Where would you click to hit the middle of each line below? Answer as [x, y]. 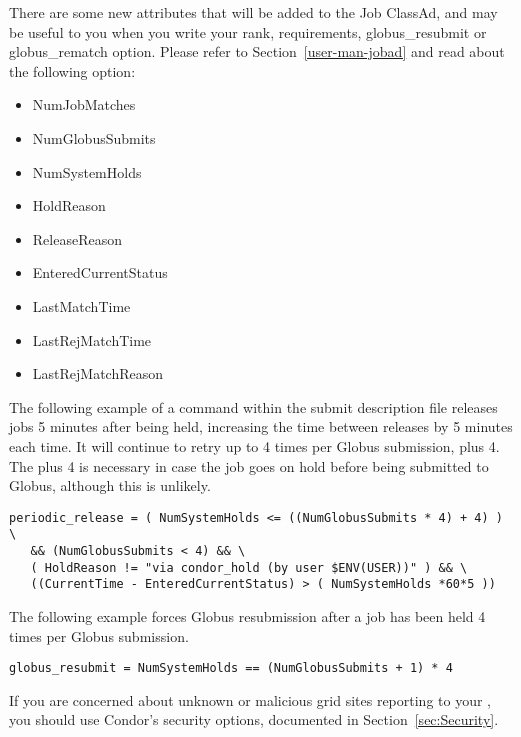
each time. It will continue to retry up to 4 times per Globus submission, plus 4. [254, 445]
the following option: [72, 70]
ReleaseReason [77, 238]
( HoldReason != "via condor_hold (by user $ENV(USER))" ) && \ [249, 567]
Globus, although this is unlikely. [110, 485]
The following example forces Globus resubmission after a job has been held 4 [247, 615]
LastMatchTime [81, 305]
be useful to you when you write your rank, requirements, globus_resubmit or [248, 31]
